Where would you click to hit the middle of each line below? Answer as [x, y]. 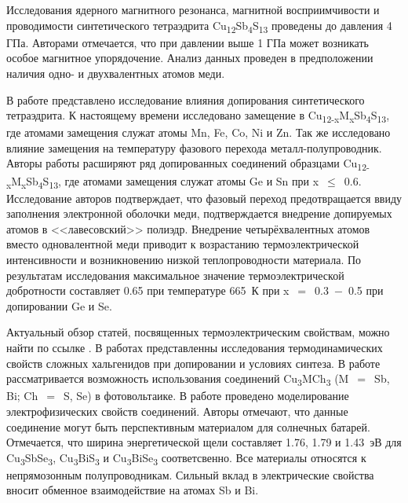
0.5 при [366, 290]
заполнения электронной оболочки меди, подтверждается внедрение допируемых [199, 213]
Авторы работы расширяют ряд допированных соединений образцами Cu [182, 163]
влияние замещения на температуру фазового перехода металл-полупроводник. [194, 147]
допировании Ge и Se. [59, 305]
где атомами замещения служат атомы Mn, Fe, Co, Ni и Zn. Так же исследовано [199, 132]
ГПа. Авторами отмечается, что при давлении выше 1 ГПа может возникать [188, 42]
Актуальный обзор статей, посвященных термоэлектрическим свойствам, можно [198, 332]
